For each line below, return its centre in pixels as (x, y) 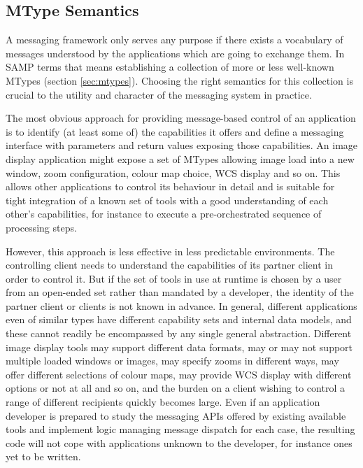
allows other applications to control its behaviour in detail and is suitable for (170, 186)
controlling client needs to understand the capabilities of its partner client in (169, 265)
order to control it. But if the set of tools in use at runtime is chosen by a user (174, 278)
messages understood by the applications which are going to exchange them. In (175, 53)
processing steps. (41, 227)
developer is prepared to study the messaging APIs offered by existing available (176, 415)
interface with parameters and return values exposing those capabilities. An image (182, 145)
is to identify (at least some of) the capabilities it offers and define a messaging (175, 131)
